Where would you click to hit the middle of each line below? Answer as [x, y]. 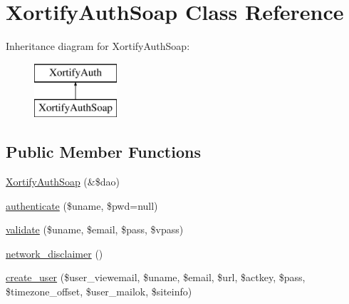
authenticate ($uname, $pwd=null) [82, 205]
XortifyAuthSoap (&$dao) [63, 182]
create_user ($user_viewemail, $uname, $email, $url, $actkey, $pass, [156, 277]
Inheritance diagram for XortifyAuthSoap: [98, 46]
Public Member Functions [103, 152]
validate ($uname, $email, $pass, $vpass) [95, 229]
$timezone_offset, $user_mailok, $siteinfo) [99, 292]
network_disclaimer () [54, 253]
